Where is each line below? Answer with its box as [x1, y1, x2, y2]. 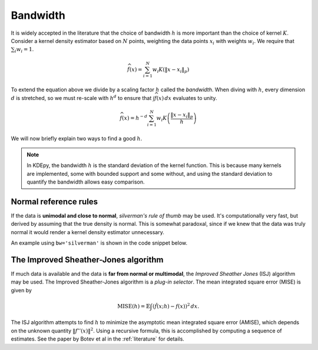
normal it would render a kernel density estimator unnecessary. [11, 228, 164, 235]
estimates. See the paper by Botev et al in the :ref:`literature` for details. [11, 335, 185, 342]
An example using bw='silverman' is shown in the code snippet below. [11, 239, 188, 246]
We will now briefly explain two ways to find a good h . [11, 135, 143, 142]
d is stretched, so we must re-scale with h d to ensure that [11, 94, 152, 101]
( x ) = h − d [121, 114, 147, 121]
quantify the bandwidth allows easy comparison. [26, 178, 145, 185]
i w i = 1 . [15, 46, 34, 54]
